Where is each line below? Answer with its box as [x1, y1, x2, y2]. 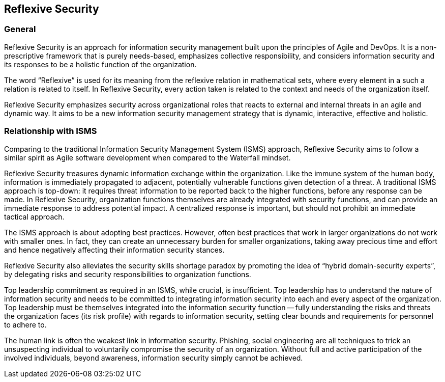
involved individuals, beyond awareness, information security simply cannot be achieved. [4, 353, 303, 362]
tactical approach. [4, 212, 65, 221]
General [4, 24, 36, 35]
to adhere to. [4, 320, 47, 329]
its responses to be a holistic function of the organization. [4, 60, 197, 69]
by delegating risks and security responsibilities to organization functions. [4, 269, 251, 279]
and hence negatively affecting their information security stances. [4, 245, 225, 254]
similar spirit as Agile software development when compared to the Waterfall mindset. [4, 153, 291, 162]
